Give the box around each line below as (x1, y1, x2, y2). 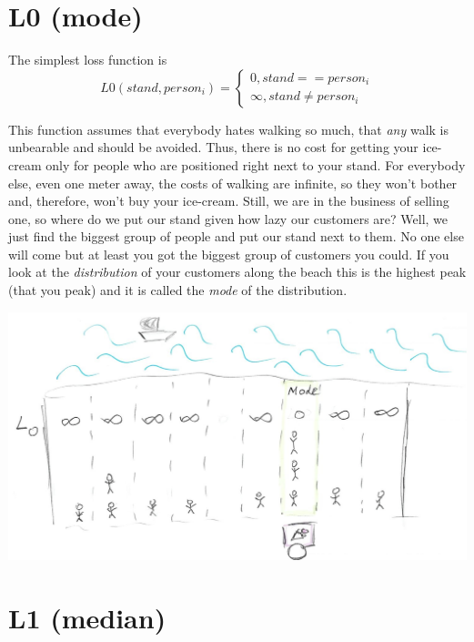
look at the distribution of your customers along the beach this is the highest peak (8, 262, 467, 281)
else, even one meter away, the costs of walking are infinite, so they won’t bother (8, 173, 458, 192)
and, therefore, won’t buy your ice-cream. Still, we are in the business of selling (8, 191, 449, 210)
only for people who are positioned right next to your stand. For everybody (45, 155, 466, 174)
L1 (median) (8, 598, 166, 636)
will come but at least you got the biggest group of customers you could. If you (8, 244, 449, 263)
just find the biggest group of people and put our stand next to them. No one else (8, 227, 464, 246)
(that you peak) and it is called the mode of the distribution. (8, 280, 348, 300)
